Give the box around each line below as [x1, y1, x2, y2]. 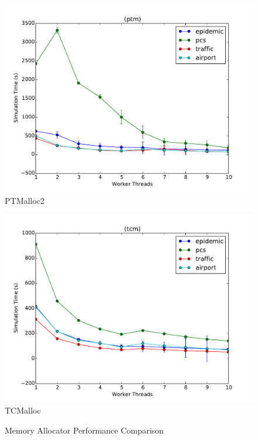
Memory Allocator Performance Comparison [5, 424, 164, 436]
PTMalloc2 [5, 194, 45, 206]
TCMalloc [5, 404, 41, 417]
